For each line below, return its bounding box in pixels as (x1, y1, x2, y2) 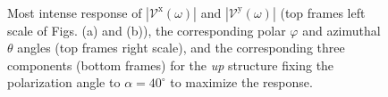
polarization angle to (7, 73, 121, 92)
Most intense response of (7, 3, 142, 21)
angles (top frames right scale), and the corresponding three (17, 38, 345, 57)
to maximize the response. (170, 73, 313, 92)
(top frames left (280, 3, 366, 21)
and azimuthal (302, 20, 381, 39)
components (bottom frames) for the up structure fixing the (7, 55, 334, 74)
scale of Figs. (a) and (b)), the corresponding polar (7, 20, 286, 39)
